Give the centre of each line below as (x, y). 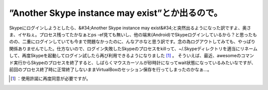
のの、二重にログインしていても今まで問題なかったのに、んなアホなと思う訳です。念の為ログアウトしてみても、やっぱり (132, 42)
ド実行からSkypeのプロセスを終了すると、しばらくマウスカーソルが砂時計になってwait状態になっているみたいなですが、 (133, 63)
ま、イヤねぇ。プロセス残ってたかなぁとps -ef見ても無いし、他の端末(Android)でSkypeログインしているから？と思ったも (133, 34)
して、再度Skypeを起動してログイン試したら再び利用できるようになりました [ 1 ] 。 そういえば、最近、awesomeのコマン (132, 56)
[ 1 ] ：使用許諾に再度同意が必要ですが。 (51, 79)
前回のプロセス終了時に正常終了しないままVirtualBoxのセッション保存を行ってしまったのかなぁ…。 (110, 69)
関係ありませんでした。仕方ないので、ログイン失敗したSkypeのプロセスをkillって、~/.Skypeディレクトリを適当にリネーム (133, 48)
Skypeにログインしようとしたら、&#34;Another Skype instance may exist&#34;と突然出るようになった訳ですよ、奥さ (130, 28)
